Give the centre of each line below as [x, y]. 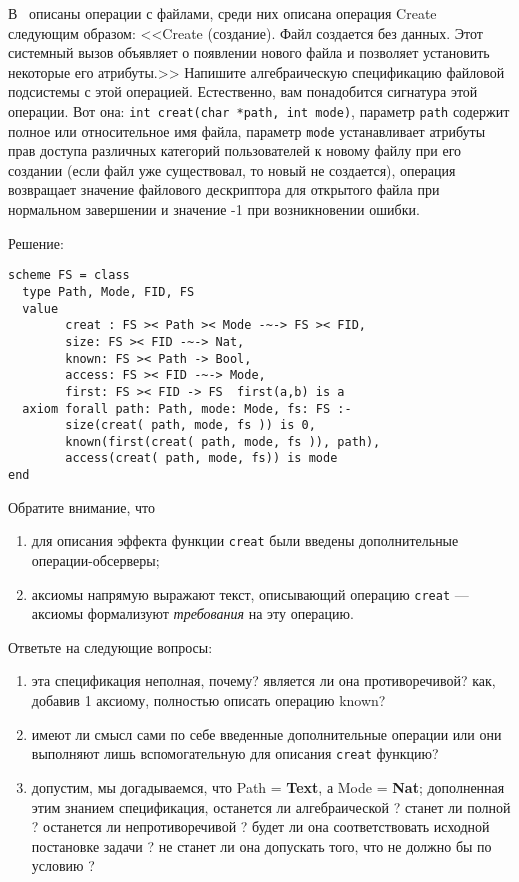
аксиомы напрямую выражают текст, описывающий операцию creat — [250, 593]
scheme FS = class [69, 275]
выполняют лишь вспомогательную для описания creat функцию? [235, 753]
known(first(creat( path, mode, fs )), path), [223, 441]
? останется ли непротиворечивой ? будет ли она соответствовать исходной [260, 826]
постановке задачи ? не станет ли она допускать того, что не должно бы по [261, 845]
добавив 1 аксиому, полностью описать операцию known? [208, 700]
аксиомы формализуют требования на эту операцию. [192, 613]
